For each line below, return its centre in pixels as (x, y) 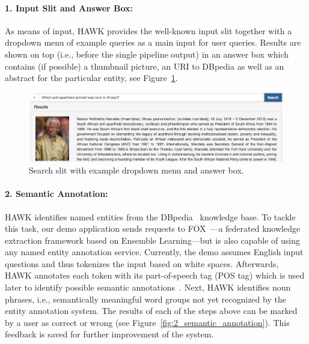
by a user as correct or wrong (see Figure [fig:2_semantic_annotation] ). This (147, 322)
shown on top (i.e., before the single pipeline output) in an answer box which (147, 54)
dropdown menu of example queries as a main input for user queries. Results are (153, 42)
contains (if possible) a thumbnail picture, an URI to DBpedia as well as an (145, 66)
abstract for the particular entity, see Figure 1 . (91, 78)
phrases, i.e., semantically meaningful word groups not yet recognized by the (145, 299)
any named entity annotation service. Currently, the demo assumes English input (154, 252)
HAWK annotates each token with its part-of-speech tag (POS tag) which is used (155, 275)
